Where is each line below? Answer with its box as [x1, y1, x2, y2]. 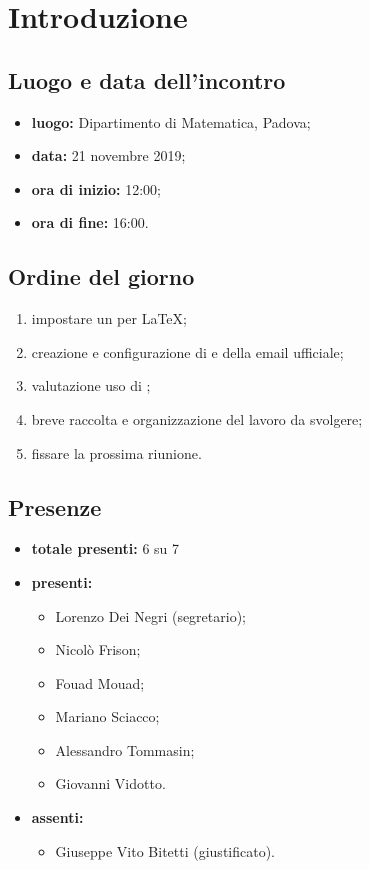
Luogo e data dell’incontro [8, 64, 286, 95]
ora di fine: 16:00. [31, 212, 149, 233]
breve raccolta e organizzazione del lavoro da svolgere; [31, 408, 363, 429]
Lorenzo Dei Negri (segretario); [55, 605, 246, 626]
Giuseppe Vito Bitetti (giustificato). [55, 840, 276, 861]
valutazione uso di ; [31, 375, 151, 396]
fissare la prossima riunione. [31, 442, 202, 463]
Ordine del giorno [8, 261, 195, 292]
